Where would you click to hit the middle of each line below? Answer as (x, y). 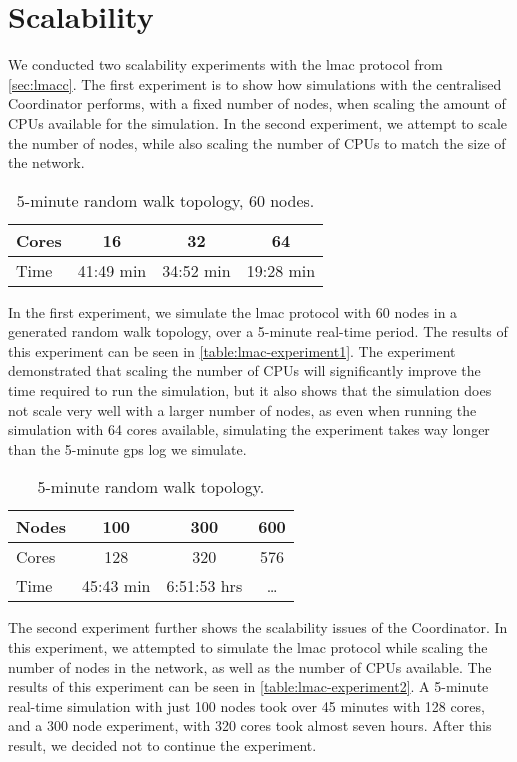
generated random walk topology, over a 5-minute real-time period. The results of (258, 331)
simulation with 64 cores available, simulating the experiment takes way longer (249, 429)
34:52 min (196, 270)
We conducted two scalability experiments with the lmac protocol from (225, 64)
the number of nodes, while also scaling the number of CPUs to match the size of (257, 142)
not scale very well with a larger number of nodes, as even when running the (242, 409)
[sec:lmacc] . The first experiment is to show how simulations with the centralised (255, 83)
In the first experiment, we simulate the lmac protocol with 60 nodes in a (233, 311)
